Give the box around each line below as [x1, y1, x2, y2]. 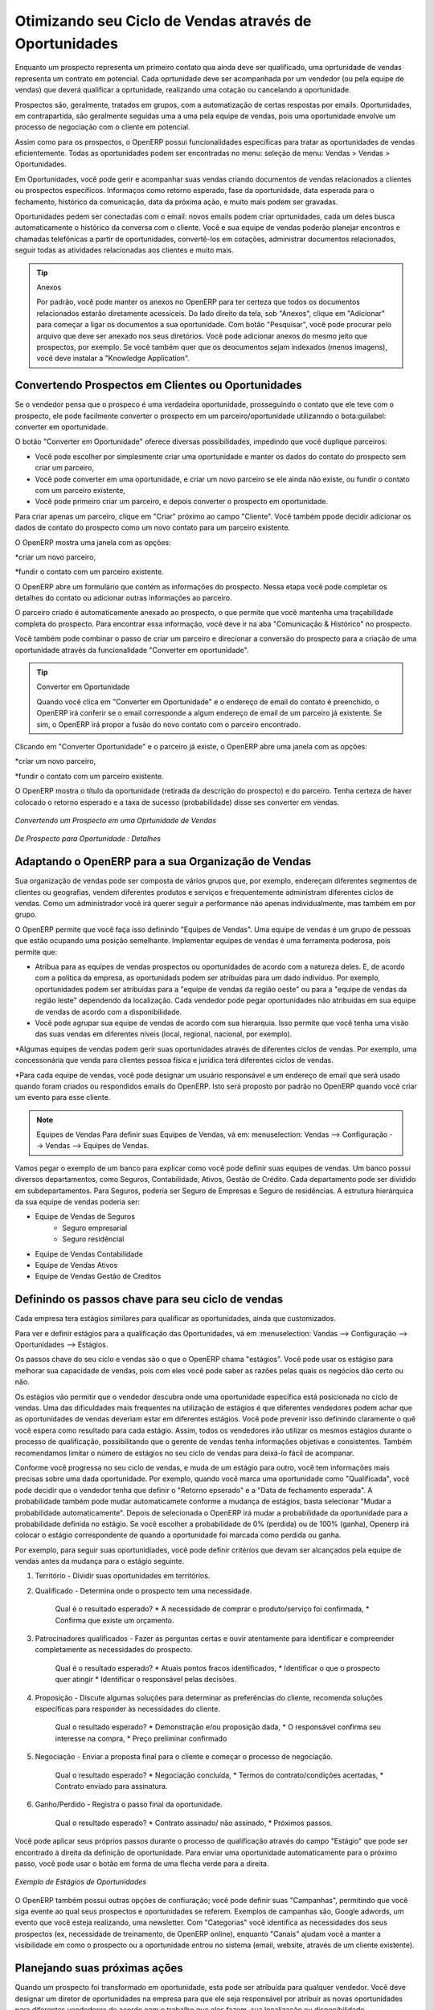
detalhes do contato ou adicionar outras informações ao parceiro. [14, 593, 232, 603]
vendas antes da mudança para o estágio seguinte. [14, 1557, 185, 1566]
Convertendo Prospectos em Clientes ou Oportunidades [14, 379, 302, 392]
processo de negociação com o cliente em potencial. [14, 122, 190, 132]
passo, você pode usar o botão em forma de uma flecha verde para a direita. [14, 1858, 269, 1868]
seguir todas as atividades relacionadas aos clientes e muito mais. [14, 245, 234, 255]
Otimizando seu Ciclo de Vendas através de [14, 12, 312, 30]
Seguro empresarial [62, 1223, 128, 1233]
